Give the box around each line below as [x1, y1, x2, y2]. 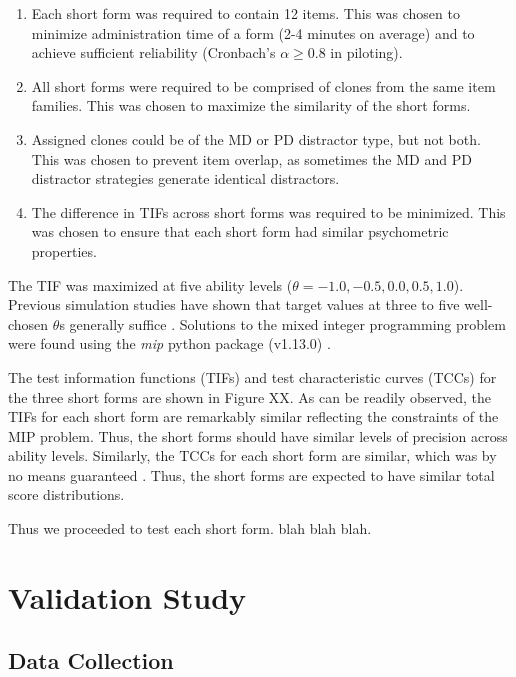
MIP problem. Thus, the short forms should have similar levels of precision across [8, 425, 508, 446]
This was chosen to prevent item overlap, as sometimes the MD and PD [31, 148, 472, 169]
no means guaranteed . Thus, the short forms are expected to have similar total [8, 464, 495, 485]
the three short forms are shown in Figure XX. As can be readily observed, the [8, 386, 492, 407]
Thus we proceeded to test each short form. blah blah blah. [8, 518, 372, 539]
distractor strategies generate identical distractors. [31, 168, 340, 189]
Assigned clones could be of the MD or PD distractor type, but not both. [31, 128, 481, 149]
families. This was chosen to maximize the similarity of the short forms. [31, 95, 471, 116]
